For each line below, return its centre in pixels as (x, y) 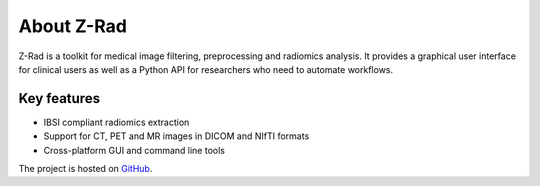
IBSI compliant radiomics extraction (116, 122)
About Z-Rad (72, 26)
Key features (59, 98)
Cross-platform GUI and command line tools (134, 150)
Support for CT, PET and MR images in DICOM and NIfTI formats (176, 136)
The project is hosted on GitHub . (85, 169)
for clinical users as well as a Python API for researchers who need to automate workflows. (206, 69)
